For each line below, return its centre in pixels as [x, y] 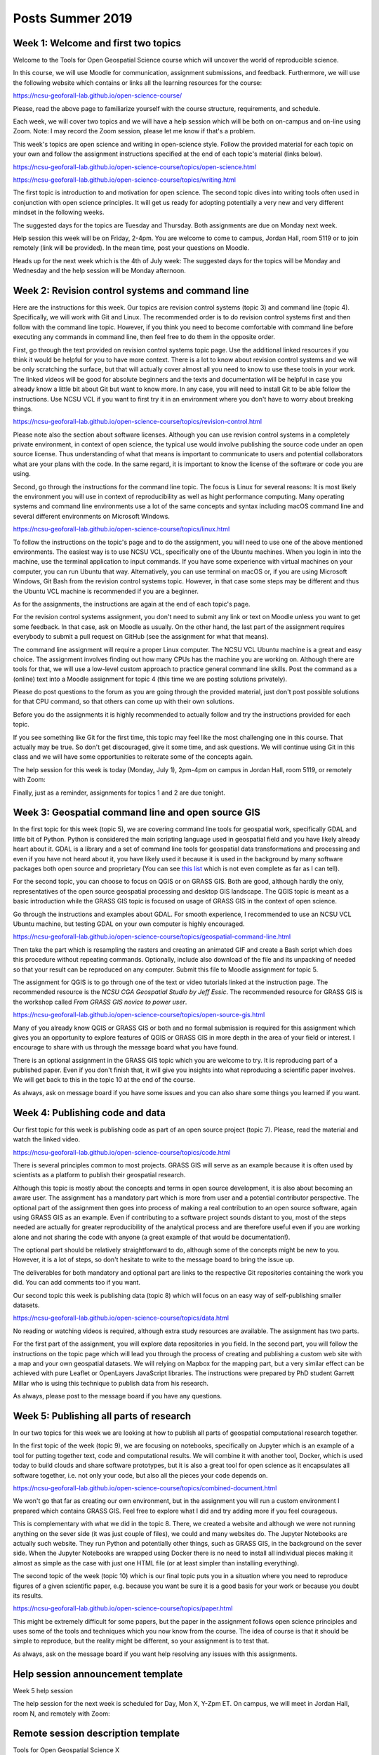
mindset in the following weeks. [59, 212]
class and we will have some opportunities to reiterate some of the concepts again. [133, 757]
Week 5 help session [43, 1690]
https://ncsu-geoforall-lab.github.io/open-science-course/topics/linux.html [121, 529]
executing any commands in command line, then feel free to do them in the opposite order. [144, 337]
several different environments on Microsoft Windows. [91, 516]
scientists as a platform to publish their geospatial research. [99, 1175]
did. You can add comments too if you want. [77, 1283]
